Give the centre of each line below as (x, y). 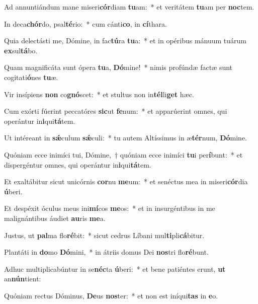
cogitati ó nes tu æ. (31, 77)
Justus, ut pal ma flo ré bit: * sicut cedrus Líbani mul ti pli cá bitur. (104, 235)
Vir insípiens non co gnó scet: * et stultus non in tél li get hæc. (99, 94)
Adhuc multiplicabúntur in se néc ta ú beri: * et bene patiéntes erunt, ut (115, 269)
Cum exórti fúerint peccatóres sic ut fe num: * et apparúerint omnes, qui (116, 111)
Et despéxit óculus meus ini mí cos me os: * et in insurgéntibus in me (110, 208)
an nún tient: (23, 279)
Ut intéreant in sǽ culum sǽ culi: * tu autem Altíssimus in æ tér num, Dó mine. (125, 138)
